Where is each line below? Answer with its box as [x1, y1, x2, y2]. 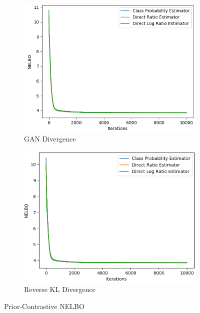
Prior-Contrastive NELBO [4, 300, 84, 311]
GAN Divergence [24, 133, 76, 143]
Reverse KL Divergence [24, 284, 95, 294]
